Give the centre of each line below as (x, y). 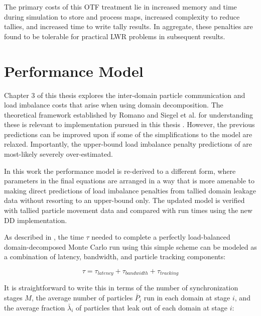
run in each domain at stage (187, 298)
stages (13, 298)
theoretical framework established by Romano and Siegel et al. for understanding (129, 114)
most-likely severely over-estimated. (58, 154)
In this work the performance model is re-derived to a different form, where (120, 171)
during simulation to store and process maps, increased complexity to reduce (122, 16)
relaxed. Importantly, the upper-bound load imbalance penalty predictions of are (128, 144)
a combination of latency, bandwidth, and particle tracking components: (115, 256)
